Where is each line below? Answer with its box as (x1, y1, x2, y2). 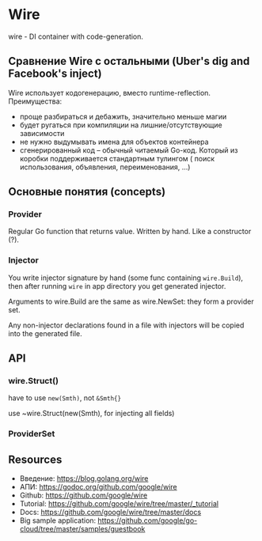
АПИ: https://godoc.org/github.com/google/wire (19, 482, 177, 492)
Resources (8, 452, 63, 466)
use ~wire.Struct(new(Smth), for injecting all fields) (8, 409, 175, 418)
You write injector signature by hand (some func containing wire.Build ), (8, 273, 244, 282)
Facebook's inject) (8, 67, 102, 81)
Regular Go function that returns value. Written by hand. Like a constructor (8, 227, 252, 236)
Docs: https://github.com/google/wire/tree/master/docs (19, 508, 202, 517)
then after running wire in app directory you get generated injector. (8, 281, 226, 290)
